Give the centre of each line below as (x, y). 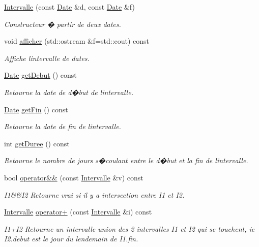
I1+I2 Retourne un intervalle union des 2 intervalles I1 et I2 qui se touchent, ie (129, 228)
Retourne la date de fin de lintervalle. (63, 126)
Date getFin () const (36, 109)
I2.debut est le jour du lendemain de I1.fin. (71, 239)
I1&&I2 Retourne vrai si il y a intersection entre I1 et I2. (94, 194)
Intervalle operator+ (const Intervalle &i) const (78, 212)
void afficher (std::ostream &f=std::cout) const (77, 41)
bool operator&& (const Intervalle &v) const (74, 177)
